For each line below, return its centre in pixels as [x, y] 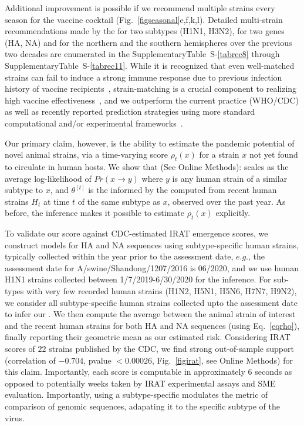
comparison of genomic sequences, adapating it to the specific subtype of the [143, 406]
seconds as [273, 372]
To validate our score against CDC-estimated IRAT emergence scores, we [136, 233]
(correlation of [30, 360]
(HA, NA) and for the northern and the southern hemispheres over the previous [148, 42]
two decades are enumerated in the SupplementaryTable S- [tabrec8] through [142, 54]
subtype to [24, 190]
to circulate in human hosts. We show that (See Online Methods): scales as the [147, 166]
